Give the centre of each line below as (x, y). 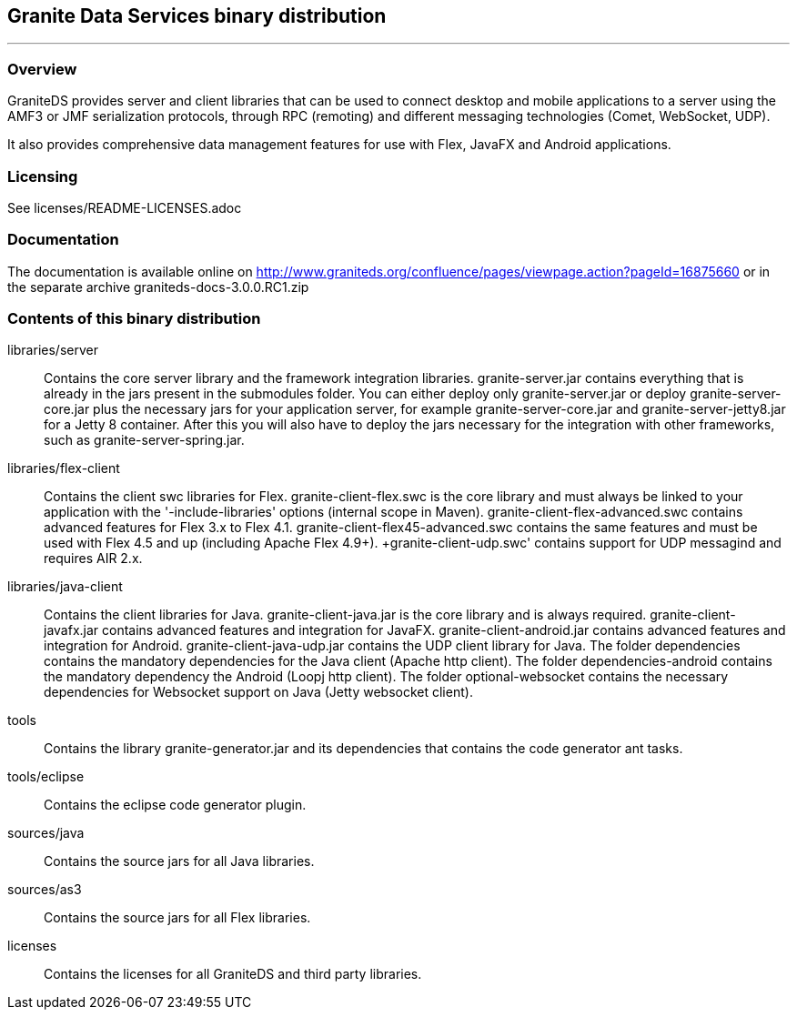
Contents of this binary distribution (134, 319)
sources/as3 (45, 890)
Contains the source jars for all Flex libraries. (177, 918)
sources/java (46, 833)
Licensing (43, 176)
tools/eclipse (46, 777)
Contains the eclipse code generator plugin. (175, 805)
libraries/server (53, 350)
